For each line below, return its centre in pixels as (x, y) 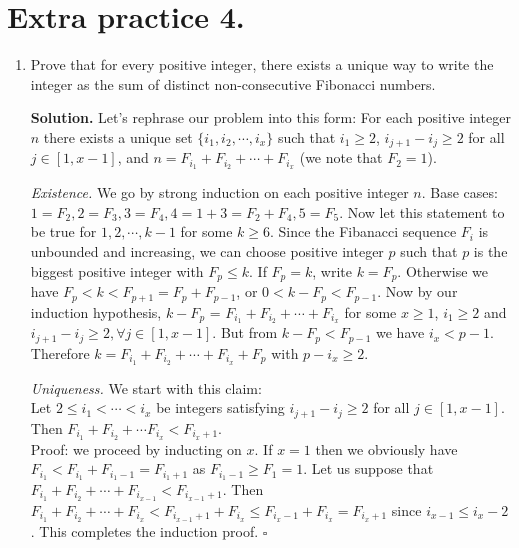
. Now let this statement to (422, 211)
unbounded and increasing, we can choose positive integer (207, 251)
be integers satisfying (220, 407)
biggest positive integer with (117, 270)
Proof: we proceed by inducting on (136, 448)
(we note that (341, 157)
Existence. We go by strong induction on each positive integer (219, 192)
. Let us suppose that (368, 468)
